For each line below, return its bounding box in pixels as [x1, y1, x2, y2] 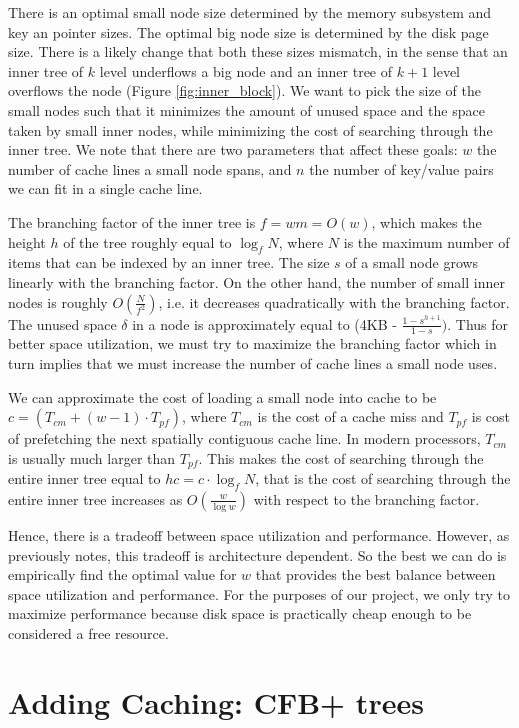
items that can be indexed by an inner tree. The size [8, 252, 330, 273]
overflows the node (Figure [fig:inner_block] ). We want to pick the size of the [8, 80, 481, 101]
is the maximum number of [343, 231, 510, 252]
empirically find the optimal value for [8, 564, 237, 585]
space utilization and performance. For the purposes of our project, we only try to [8, 583, 511, 604]
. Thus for [447, 313, 509, 334]
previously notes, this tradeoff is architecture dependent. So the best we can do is [8, 544, 507, 565]
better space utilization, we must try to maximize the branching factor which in [8, 333, 497, 354]
